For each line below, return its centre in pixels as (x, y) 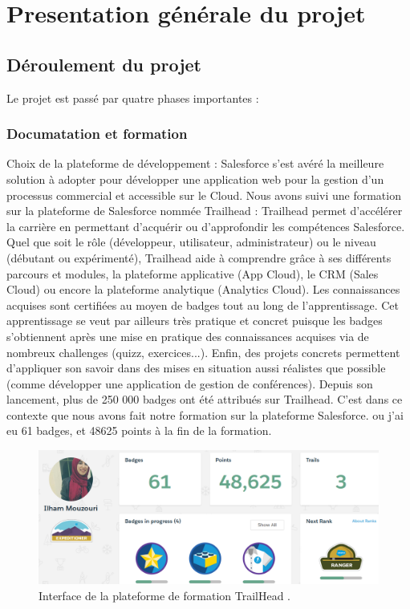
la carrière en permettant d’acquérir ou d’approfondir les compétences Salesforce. (206, 226)
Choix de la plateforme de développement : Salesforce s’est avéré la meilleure (195, 163)
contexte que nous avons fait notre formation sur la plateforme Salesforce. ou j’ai (205, 414)
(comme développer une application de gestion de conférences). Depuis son (190, 383)
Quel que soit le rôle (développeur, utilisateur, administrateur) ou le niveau (191, 242)
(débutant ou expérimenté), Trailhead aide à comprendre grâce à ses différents (199, 257)
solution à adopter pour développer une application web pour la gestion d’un (195, 179)
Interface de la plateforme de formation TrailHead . (164, 595)
